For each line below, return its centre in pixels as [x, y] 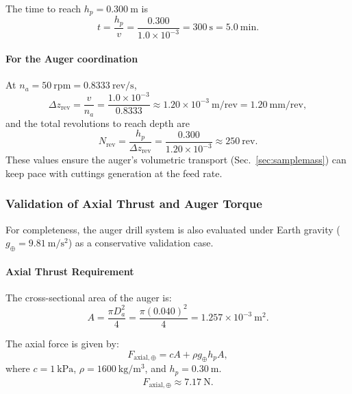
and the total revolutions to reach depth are [98, 123]
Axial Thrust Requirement [70, 271]
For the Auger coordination [72, 58]
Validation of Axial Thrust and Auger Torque [134, 204]
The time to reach [43, 8]
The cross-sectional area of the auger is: [89, 297]
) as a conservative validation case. [141, 243]
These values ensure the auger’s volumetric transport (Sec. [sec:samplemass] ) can [176, 160]
